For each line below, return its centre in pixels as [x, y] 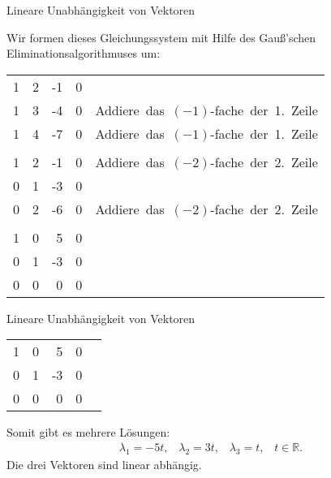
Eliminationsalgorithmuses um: [84, 53]
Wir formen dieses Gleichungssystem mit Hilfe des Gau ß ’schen [161, 37]
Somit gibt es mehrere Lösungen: [88, 432]
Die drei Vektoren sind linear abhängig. [104, 464]
